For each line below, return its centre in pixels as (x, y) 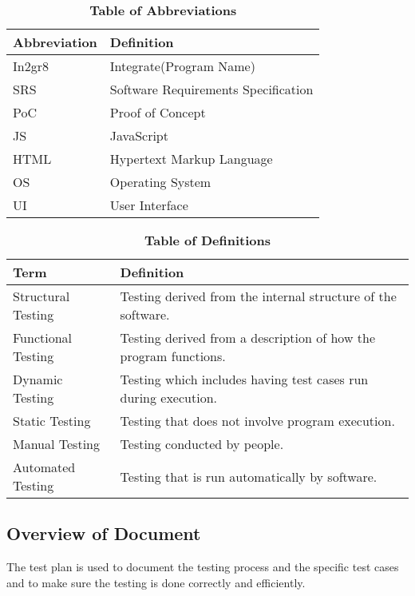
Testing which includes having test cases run (244, 379)
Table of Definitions (207, 240)
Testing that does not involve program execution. (257, 421)
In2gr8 (31, 66)
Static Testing (52, 421)
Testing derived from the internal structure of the (258, 296)
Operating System (160, 182)
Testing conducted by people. (202, 444)
